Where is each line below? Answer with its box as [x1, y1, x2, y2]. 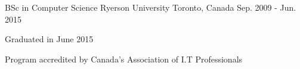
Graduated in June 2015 [5, 33, 94, 45]
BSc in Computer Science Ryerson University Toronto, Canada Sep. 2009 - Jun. [5, 1, 296, 13]
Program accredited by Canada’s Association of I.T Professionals [5, 52, 243, 65]
